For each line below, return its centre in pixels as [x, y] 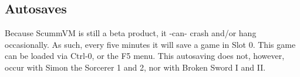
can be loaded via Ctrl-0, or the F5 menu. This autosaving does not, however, [145, 56]
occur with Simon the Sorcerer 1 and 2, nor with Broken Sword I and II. [135, 67]
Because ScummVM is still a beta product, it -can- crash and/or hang [131, 33]
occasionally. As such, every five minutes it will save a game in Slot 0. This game [150, 44]
